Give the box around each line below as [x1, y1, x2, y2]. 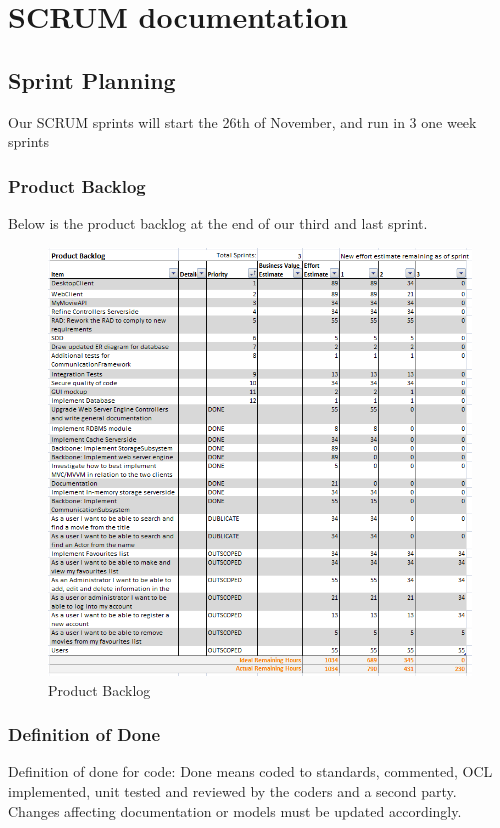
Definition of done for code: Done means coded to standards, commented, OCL [8, 761, 493, 782]
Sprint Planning [8, 64, 176, 95]
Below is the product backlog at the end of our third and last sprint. [8, 212, 428, 233]
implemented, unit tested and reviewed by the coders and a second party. [8, 780, 457, 801]
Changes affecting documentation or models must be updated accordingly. [8, 800, 462, 821]
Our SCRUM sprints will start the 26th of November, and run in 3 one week [8, 111, 477, 132]
